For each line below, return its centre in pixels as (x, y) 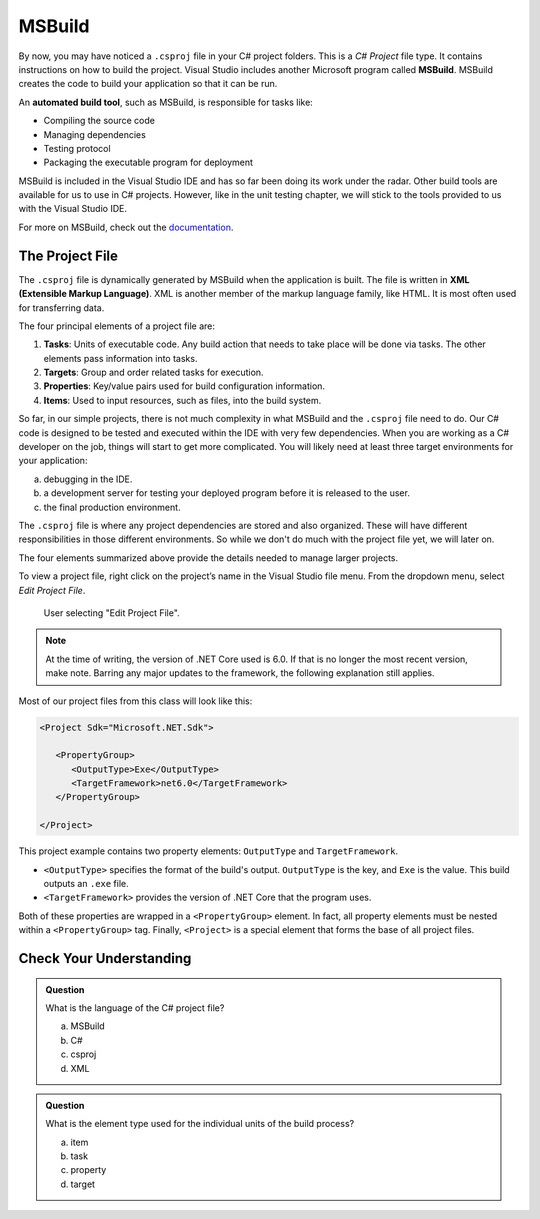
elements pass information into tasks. (120, 358)
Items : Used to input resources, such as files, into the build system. (182, 400)
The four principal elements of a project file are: (116, 326)
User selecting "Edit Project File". (111, 612)
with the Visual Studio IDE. (72, 209)
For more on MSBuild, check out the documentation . (126, 227)
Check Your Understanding (105, 958)
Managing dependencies (95, 134)
